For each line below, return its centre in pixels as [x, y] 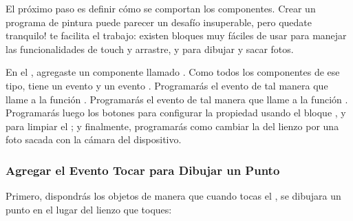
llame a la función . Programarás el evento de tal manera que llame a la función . [177, 99]
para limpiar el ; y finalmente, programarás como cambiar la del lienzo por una [172, 126]
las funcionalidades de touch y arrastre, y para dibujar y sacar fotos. [150, 49]
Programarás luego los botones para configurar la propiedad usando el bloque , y [176, 113]
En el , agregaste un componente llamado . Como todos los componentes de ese [173, 72]
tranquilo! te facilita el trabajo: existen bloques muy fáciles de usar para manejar [176, 35]
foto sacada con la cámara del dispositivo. [94, 139]
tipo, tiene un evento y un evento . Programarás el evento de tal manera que [167, 85]
